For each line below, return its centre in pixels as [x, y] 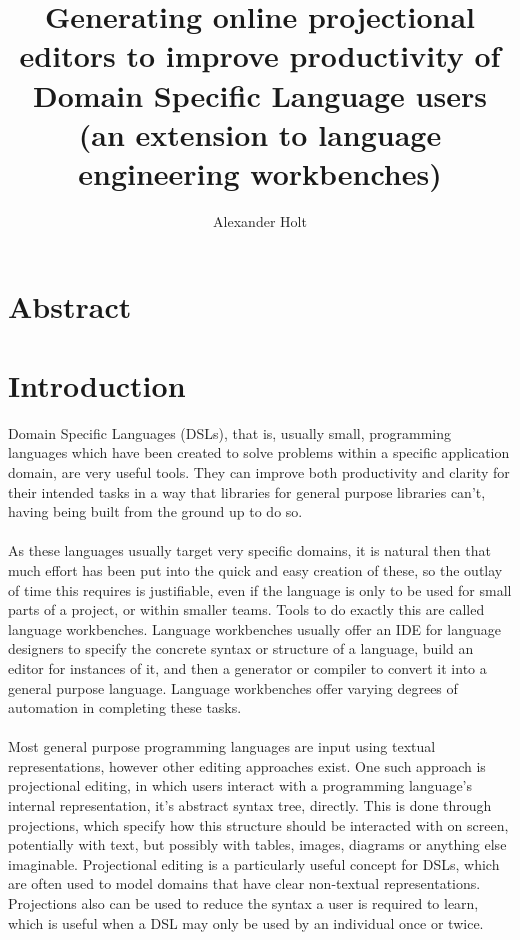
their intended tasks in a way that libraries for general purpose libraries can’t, [247, 491]
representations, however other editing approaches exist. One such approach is [247, 765]
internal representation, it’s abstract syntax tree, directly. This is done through [250, 805]
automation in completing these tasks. [125, 707]
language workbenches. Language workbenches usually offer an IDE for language [254, 628]
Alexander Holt [260, 220]
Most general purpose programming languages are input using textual [222, 746]
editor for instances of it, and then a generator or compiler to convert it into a [247, 667]
